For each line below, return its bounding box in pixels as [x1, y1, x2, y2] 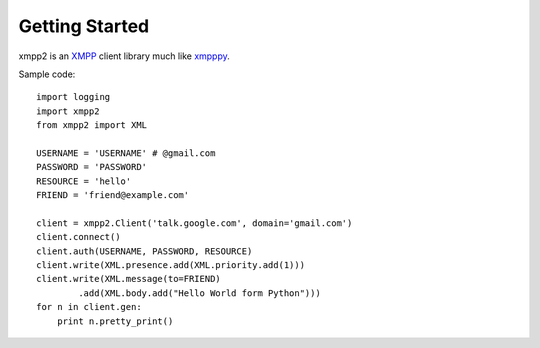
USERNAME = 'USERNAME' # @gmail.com [36, 147, 216, 159]
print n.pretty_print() [56, 315, 174, 327]
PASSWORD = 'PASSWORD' [36, 161, 148, 173]
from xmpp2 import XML [36, 120, 148, 131]
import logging [36, 91, 111, 103]
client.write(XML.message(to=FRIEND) [36, 273, 222, 285]
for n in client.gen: [36, 301, 142, 313]
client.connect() [36, 231, 121, 243]
